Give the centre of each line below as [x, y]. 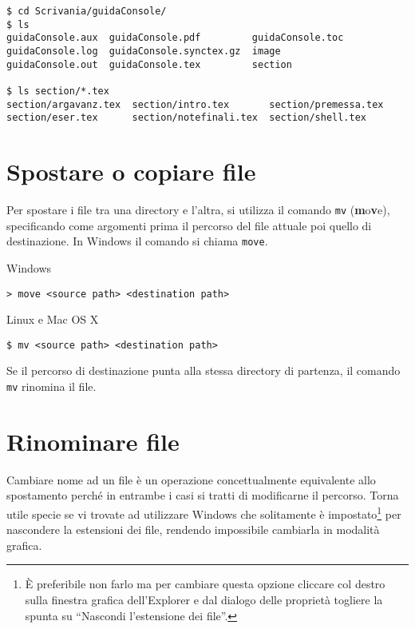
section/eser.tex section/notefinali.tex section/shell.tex [187, 118]
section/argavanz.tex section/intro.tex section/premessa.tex [195, 104]
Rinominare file [93, 441]
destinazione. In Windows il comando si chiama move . [137, 241]
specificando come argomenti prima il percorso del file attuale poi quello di [189, 225]
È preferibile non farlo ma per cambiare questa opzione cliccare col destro [205, 584]
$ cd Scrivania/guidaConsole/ [87, 11]
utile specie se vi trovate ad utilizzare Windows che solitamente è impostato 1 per [204, 513]
